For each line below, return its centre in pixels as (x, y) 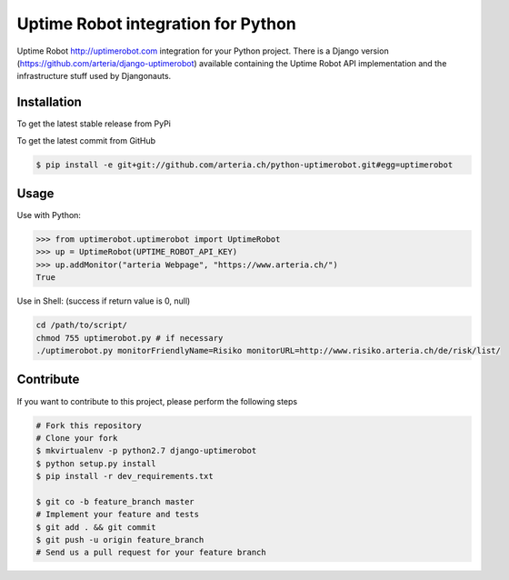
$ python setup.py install (96, 463)
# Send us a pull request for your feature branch (151, 553)
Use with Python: (49, 215)
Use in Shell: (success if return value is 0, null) (104, 301)
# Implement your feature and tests (118, 515)
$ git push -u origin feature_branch (120, 540)
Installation (49, 102)
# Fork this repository (89, 425)
